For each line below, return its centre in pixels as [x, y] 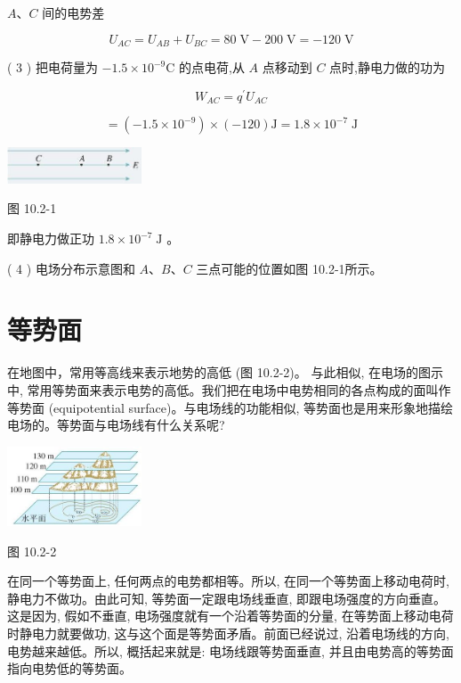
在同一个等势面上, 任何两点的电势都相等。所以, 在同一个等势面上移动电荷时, [228, 581]
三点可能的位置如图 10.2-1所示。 [289, 268]
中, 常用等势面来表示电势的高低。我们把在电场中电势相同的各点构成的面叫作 [229, 389]
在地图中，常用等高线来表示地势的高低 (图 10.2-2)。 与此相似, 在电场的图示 [225, 372]
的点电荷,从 [212, 67]
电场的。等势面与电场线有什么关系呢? [116, 425]
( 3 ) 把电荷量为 [53, 67]
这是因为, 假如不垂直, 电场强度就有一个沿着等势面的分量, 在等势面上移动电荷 [230, 616]
